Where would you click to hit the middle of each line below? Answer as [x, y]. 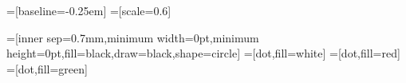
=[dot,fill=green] [47, 68]
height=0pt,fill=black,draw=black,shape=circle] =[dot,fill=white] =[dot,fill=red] [203, 53]
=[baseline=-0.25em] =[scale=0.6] [89, 10]
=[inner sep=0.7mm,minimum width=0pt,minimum [133, 37]
